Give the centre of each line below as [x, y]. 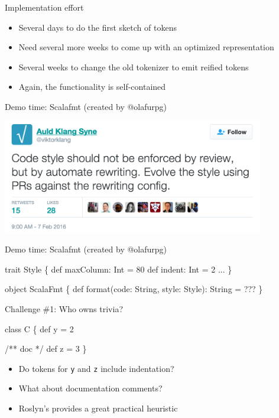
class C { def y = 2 [39, 328]
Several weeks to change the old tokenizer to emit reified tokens [134, 67]
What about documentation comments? [90, 388]
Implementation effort [44, 7]
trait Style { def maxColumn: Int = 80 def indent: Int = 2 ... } [119, 269]
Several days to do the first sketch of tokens [98, 27]
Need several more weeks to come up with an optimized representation [146, 47]
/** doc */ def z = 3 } [46, 349]
